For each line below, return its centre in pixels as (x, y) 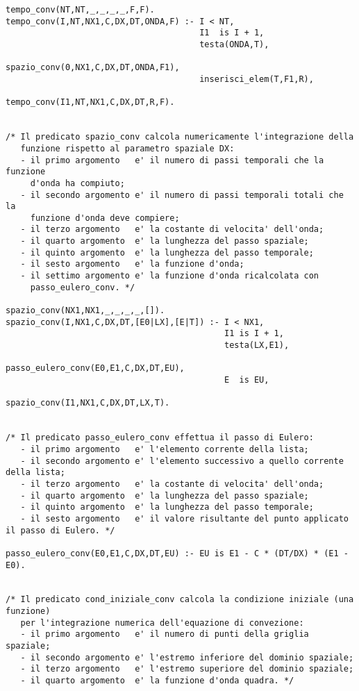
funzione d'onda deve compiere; (105, 218)
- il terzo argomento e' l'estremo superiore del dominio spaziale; (187, 669)
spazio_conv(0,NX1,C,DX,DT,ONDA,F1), (93, 68)
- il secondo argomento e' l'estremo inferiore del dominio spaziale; (187, 657)
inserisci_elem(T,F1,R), (257, 79)
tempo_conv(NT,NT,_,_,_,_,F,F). (80, 10)
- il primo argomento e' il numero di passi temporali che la (172, 160)
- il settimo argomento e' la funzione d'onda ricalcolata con (170, 276)
